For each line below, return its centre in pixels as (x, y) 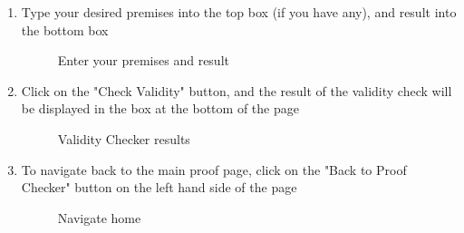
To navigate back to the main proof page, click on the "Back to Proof (214, 169)
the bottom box (65, 29)
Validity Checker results (124, 138)
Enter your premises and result (143, 60)
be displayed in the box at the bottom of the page (160, 108)
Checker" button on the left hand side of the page (159, 187)
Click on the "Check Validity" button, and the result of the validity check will (237, 90)
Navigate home (99, 217)
